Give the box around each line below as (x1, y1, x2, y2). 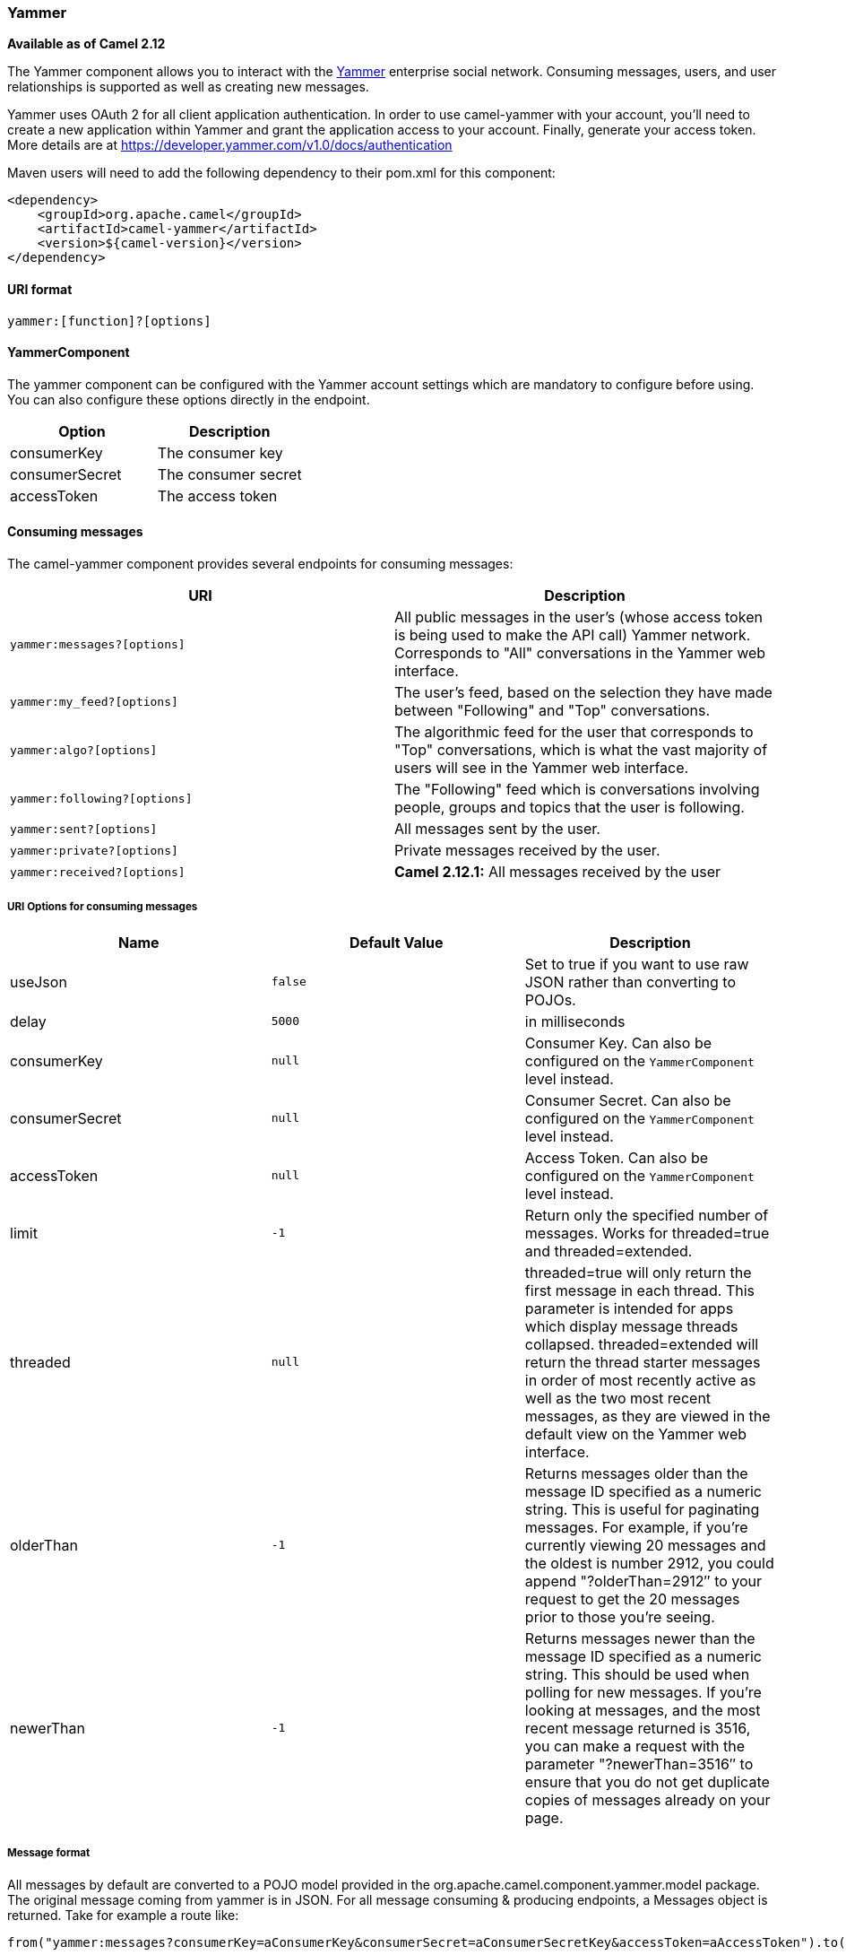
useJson (10, 972, 67, 991)
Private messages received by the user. (394, 841, 660, 860)
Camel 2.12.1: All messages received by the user (394, 863, 721, 882)
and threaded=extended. (524, 1241, 693, 1260)
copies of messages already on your (524, 1790, 771, 1809)
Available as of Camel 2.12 (7, 36, 166, 52)
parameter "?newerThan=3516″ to (524, 1754, 754, 1773)
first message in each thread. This (524, 1281, 755, 1299)
